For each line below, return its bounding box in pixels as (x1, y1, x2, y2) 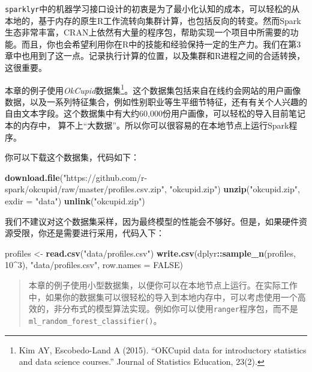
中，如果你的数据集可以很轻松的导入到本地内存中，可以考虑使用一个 (28, 290, 298, 303)
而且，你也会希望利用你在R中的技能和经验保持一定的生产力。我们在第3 (21, 37, 301, 50)
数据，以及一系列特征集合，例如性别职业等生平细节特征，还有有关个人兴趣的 (5, 95, 307, 108)
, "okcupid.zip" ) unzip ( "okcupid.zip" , (164, 183, 300, 195)
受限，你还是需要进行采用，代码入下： (13, 227, 164, 239)
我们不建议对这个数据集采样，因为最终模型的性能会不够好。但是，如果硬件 (5, 215, 299, 227)
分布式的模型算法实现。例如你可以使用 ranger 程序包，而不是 (62, 302, 298, 315)
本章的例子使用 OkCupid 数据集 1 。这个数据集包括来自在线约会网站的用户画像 (5, 82, 301, 96)
